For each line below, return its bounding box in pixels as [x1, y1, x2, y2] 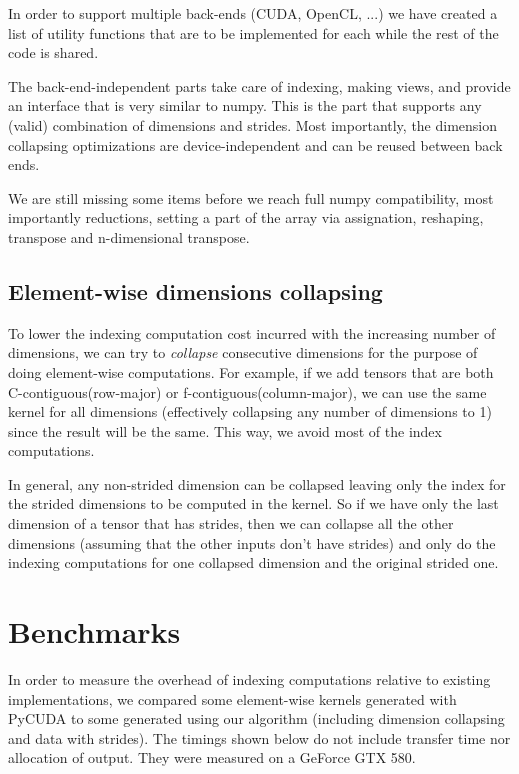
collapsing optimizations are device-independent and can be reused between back [8, 134, 503, 155]
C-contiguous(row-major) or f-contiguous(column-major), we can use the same [8, 381, 487, 402]
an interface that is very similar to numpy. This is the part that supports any [8, 95, 482, 116]
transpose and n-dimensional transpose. [8, 226, 250, 247]
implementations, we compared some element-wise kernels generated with [8, 688, 457, 709]
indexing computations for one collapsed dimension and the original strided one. [8, 552, 499, 573]
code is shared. [8, 42, 99, 63]
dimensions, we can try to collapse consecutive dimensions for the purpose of [8, 342, 478, 363]
